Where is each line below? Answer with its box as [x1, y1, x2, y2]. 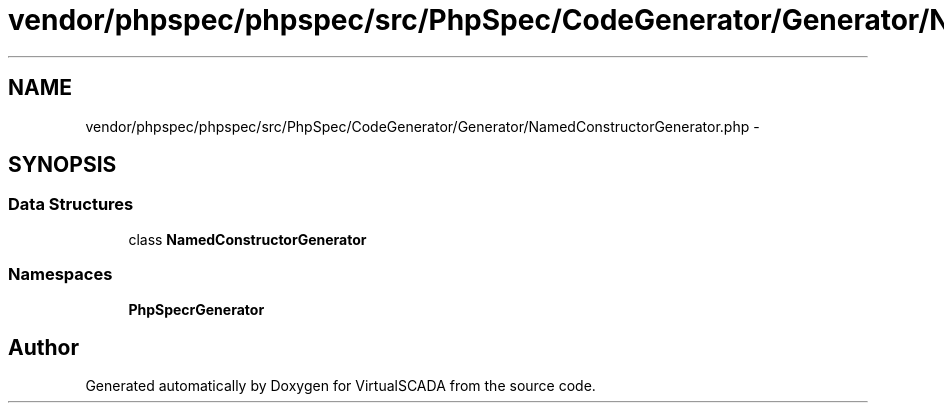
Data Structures [8, 194, 134, 215]
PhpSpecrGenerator [128, 300, 265, 318]
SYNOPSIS [8, 152, 117, 178]
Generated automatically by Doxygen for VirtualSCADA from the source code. [85, 377, 596, 395]
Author [8, 334, 79, 360]
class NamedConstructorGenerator [128, 230, 367, 248]
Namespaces [8, 264, 113, 285]
